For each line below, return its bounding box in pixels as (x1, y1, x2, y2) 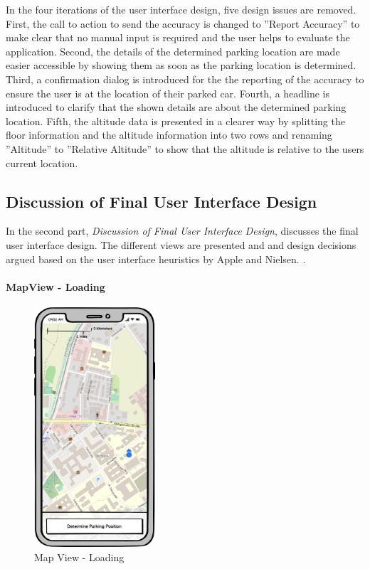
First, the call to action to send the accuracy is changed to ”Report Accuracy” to (6, 16, 360, 31)
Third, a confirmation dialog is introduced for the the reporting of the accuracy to (6, 71, 364, 86)
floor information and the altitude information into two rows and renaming (6, 127, 332, 142)
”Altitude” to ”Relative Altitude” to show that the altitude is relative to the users (6, 141, 364, 156)
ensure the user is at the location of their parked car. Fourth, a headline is (6, 85, 329, 100)
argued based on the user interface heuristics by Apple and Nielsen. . (6, 251, 306, 266)
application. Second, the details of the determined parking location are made (6, 43, 340, 58)
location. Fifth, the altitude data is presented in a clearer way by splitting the (6, 113, 345, 128)
